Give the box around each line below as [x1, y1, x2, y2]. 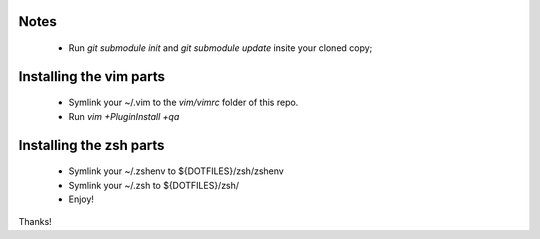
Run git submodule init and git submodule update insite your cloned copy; [68, 42, 373, 54]
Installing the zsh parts [18, 136, 165, 154]
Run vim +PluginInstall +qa [68, 110, 180, 122]
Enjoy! [68, 193, 95, 205]
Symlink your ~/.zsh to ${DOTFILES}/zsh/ [68, 179, 240, 191]
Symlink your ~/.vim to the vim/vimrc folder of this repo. [68, 96, 299, 109]
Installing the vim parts [18, 68, 165, 85]
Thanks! [18, 216, 52, 228]
